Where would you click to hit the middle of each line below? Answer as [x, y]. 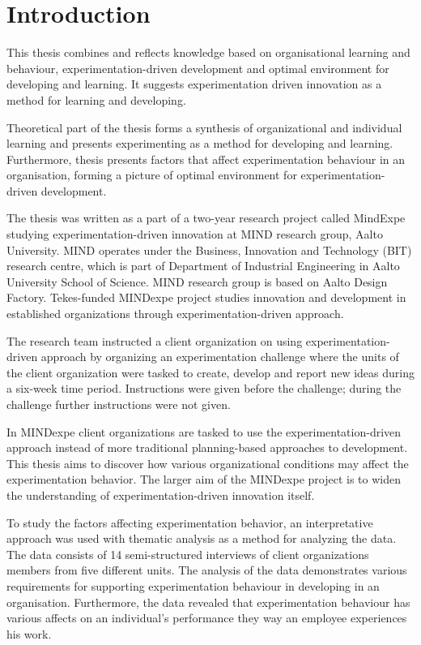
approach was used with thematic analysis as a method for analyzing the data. [202, 538]
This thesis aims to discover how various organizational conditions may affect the [208, 463]
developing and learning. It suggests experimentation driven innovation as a [194, 84]
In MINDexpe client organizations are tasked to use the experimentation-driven [204, 431]
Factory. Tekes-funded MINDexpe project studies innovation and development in [206, 297]
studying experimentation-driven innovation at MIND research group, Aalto [195, 234]
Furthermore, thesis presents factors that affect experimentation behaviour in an [206, 159]
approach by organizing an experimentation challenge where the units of [220, 357]
